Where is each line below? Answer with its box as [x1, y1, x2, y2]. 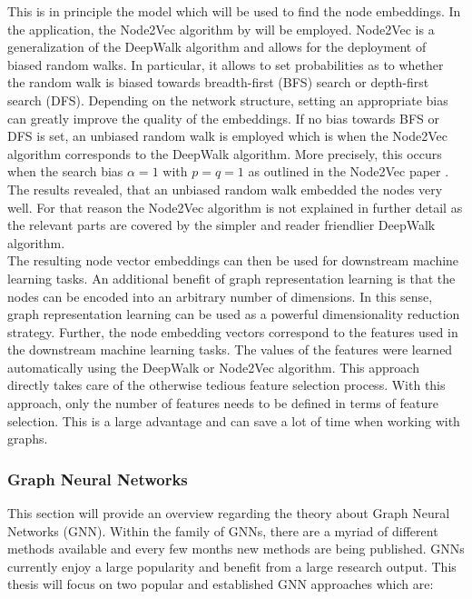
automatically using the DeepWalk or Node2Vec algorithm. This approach [7, 357, 419, 376]
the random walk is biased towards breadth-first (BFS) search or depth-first [7, 73, 429, 92]
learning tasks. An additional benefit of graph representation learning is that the [7, 268, 456, 287]
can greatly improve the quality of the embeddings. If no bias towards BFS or [7, 108, 439, 127]
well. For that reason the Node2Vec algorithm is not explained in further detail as [7, 197, 463, 216]
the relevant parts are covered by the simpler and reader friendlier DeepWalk [7, 215, 436, 235]
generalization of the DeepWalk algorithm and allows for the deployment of [7, 37, 427, 56]
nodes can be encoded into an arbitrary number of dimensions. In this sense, [7, 286, 433, 305]
